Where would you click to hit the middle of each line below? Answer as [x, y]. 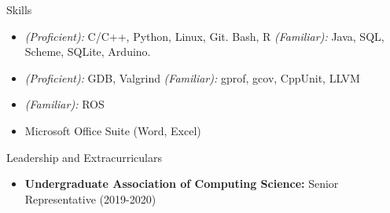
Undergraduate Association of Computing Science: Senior [182, 184]
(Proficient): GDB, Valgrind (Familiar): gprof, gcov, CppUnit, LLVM [192, 77]
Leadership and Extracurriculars [84, 157]
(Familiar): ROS [64, 104]
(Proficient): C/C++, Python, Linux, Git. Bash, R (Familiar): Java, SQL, [204, 36]
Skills [19, 9]
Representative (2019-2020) [90, 198]
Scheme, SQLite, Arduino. [88, 51]
